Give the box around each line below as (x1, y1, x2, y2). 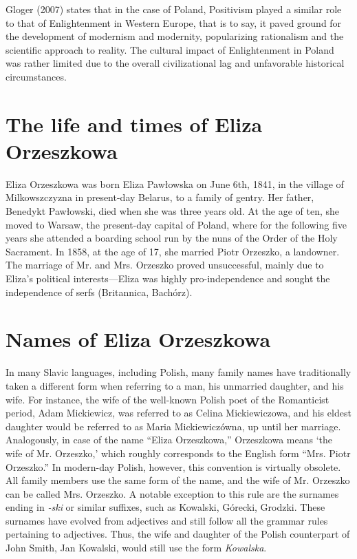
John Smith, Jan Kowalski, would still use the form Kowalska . (6, 540, 267, 555)
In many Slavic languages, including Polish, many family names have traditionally (6, 365, 351, 379)
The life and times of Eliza (6, 109, 263, 138)
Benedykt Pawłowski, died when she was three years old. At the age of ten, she (6, 204, 339, 218)
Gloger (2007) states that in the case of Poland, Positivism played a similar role (6, 2, 342, 16)
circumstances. (6, 69, 67, 83)
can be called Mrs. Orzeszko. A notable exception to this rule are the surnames (6, 486, 339, 500)
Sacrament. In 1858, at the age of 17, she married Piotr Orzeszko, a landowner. (6, 244, 340, 258)
